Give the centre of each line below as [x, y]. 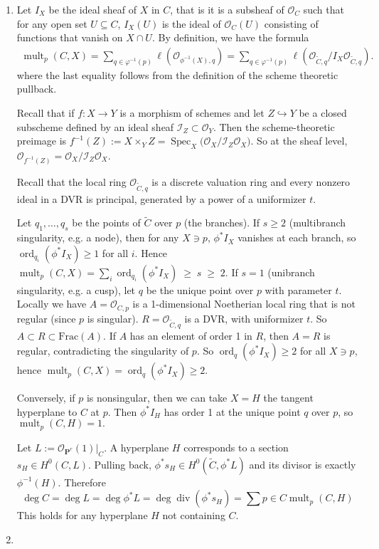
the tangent [288, 398]
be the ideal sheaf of [92, 9]
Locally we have [52, 304]
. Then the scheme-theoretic [274, 126]
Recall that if [46, 113]
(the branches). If [222, 223]
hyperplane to [47, 411]
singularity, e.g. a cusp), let [76, 289]
